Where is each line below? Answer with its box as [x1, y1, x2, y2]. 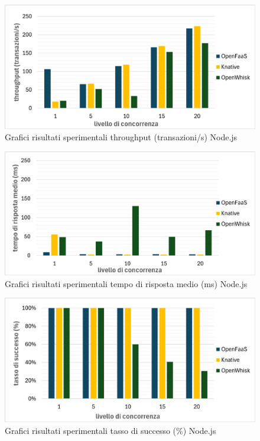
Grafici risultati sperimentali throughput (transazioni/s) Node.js [5, 131, 238, 143]
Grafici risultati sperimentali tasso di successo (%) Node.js [5, 424, 216, 436]
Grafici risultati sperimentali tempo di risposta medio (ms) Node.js [5, 277, 248, 289]
